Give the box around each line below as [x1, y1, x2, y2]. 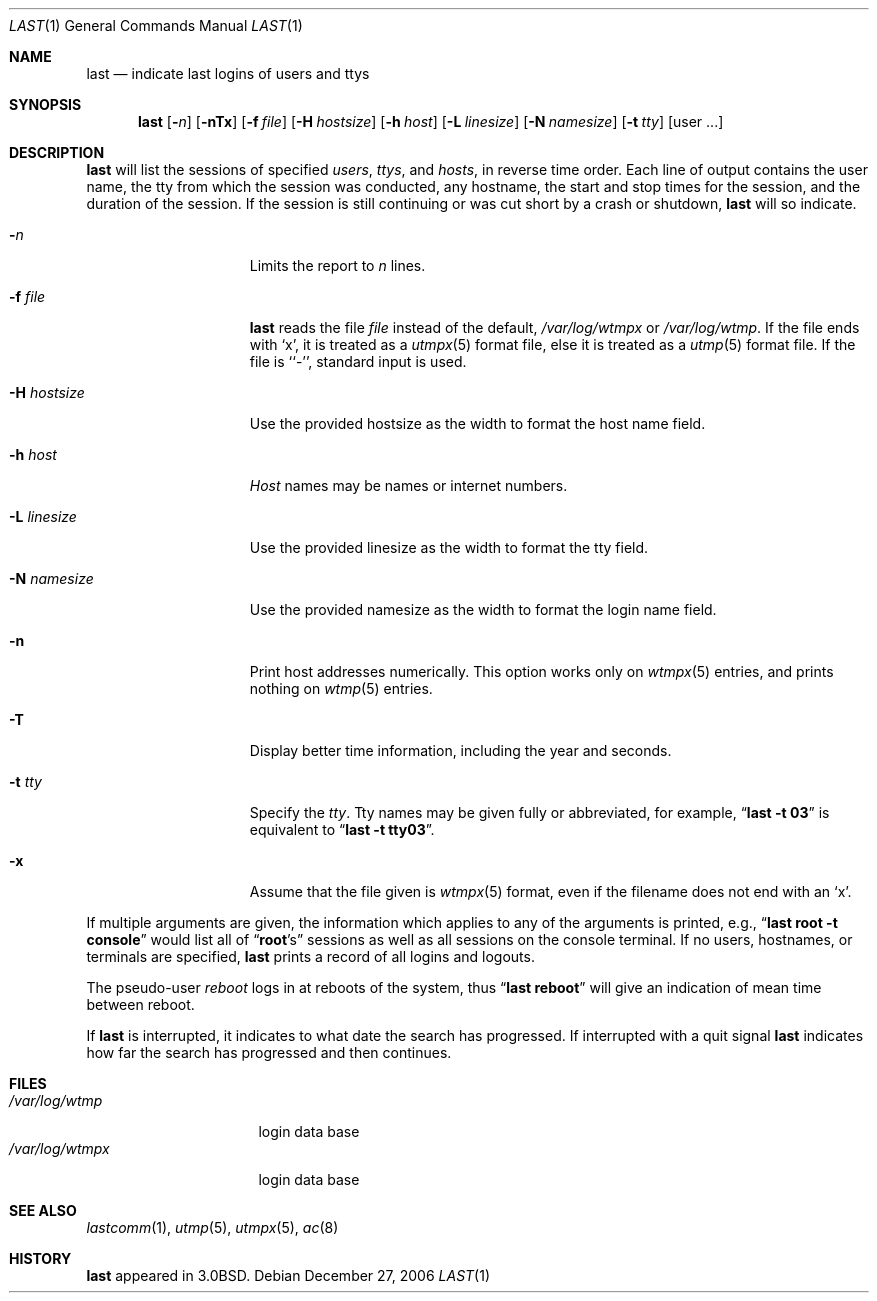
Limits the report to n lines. [249, 257, 426, 274]
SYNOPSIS [9, 96, 82, 113]
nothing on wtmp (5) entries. [249, 680, 433, 697]
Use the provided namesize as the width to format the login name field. [249, 601, 717, 618]
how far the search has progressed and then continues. [86, 1044, 452, 1061]
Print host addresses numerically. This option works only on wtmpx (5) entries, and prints [249, 663, 834, 680]
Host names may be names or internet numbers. [249, 477, 568, 494]
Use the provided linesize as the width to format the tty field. [249, 539, 649, 556]
